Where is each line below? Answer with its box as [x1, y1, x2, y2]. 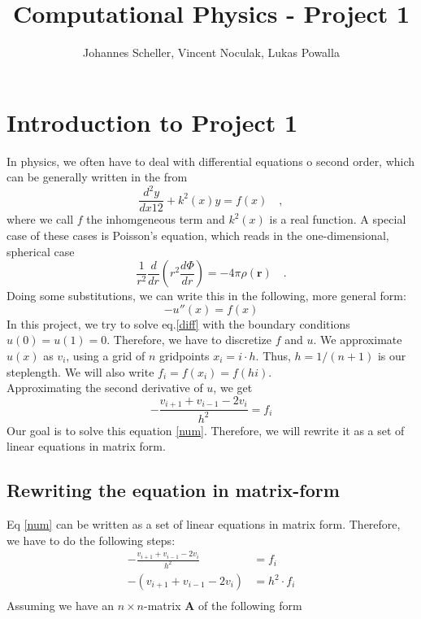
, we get [213, 379, 253, 396]
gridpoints [159, 347, 210, 364]
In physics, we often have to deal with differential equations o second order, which [7, 152, 415, 169]
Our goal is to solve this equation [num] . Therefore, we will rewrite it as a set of [7, 421, 405, 438]
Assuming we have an [7, 597, 114, 614]
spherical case [7, 242, 75, 259]
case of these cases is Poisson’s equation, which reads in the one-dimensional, [7, 227, 389, 243]
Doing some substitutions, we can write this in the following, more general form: [7, 287, 406, 304]
